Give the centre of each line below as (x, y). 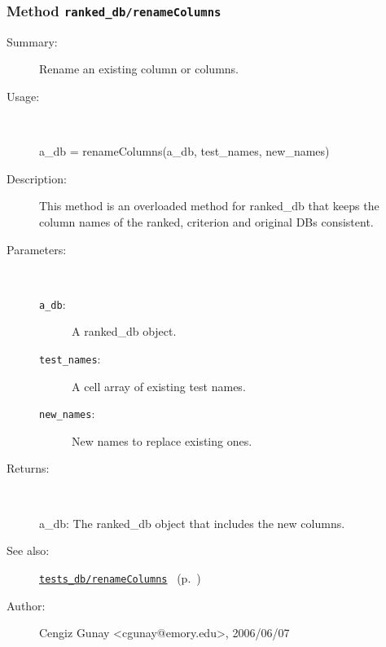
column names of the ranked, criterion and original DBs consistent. (206, 221)
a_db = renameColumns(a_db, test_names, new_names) (184, 151)
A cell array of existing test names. (159, 386)
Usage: (23, 96)
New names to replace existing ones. (162, 440)
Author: (26, 605)
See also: (28, 550)
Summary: (32, 41)
